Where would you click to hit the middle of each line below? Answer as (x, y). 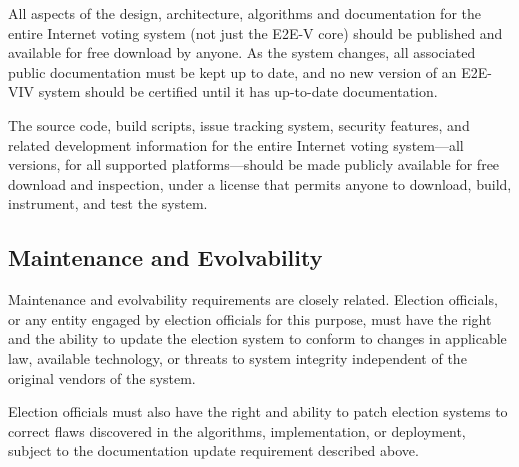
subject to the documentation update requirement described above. (213, 450)
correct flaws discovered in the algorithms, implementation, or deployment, (237, 430)
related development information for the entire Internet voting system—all (236, 144)
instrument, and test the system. (108, 203)
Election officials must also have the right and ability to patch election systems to (258, 411)
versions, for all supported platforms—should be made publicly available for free (254, 164)
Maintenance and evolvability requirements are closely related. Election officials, (253, 299)
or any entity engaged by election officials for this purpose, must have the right (250, 318)
